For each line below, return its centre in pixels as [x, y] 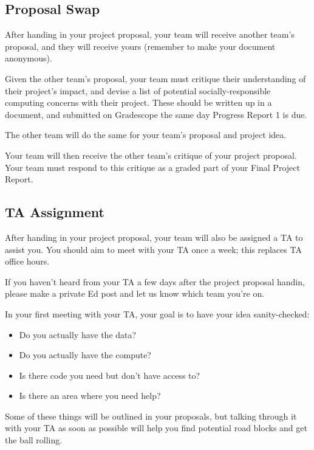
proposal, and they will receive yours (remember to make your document [140, 46]
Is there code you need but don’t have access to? [110, 375]
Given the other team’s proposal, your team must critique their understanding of [155, 78]
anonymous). [29, 58]
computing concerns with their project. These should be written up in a [138, 102]
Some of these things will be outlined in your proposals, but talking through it [151, 416]
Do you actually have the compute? [85, 355]
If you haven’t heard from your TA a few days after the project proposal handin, [155, 281]
